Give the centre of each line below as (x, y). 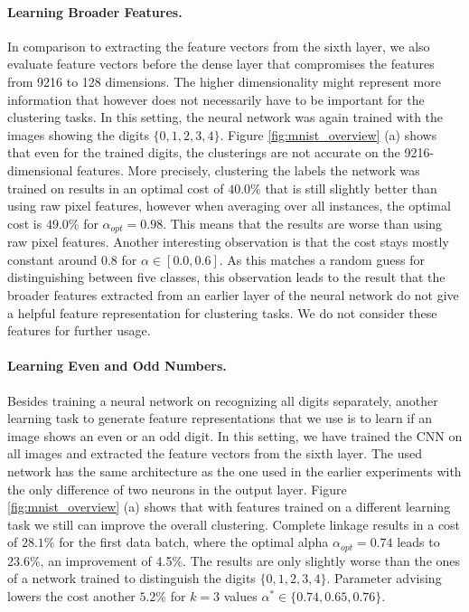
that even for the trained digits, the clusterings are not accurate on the (204, 152)
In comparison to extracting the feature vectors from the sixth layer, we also (219, 46)
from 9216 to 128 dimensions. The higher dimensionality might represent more (224, 81)
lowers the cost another (71, 595)
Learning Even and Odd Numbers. (117, 366)
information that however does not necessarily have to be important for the (216, 99)
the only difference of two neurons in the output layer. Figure (177, 489)
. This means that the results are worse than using (303, 223)
